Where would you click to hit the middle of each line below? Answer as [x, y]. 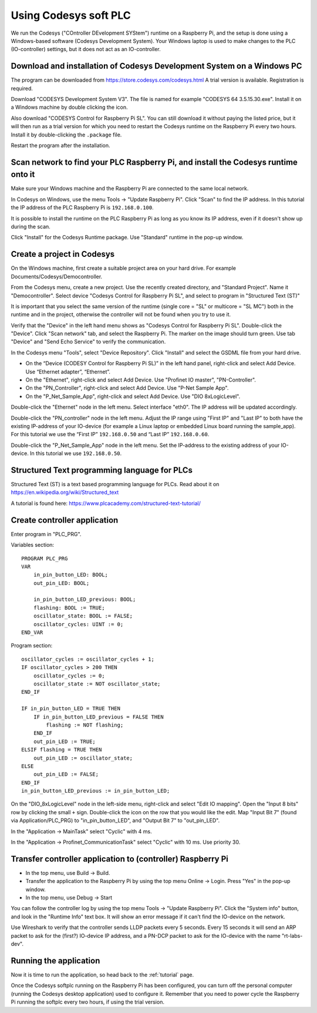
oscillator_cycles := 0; [69, 676]
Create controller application [65, 520]
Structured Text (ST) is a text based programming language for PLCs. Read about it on [115, 484]
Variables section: [33, 545]
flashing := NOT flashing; [85, 725]
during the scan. [31, 227]
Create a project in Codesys [63, 254]
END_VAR [32, 633]
